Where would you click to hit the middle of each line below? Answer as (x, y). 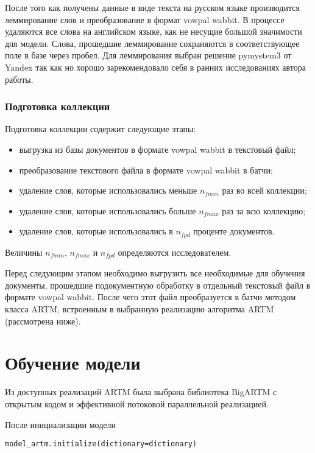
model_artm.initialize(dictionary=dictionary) (101, 444)
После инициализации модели (60, 424)
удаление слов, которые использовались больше (108, 210)
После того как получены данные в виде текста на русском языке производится (152, 7)
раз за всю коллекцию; (264, 210)
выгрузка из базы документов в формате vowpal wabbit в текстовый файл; (157, 149)
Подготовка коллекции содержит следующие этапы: (101, 129)
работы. (19, 79)
